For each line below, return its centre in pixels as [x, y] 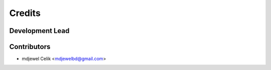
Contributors [30, 47]
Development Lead [39, 31]
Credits [25, 13]
